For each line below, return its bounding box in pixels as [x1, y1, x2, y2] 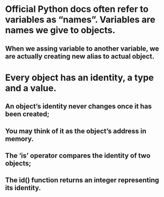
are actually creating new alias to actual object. [5, 52, 155, 61]
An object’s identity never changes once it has [5, 102, 152, 111]
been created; [5, 110, 50, 119]
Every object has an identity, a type [5, 72, 154, 83]
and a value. [5, 82, 57, 94]
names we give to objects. [5, 25, 116, 36]
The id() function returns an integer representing [5, 176, 160, 185]
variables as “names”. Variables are [5, 14, 156, 25]
